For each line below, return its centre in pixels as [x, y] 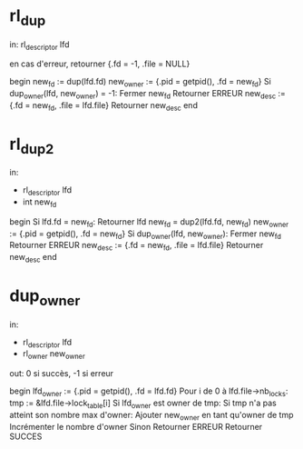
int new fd [39, 203]
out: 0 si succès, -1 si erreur [62, 374]
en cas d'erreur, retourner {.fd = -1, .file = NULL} [100, 64]
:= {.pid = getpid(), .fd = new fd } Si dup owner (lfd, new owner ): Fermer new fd [145, 234]
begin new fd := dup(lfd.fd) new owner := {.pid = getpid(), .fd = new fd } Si [141, 83]
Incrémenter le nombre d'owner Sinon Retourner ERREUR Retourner [136, 426]
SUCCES [26, 436]
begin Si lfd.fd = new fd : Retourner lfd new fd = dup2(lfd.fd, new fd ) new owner [149, 222]
